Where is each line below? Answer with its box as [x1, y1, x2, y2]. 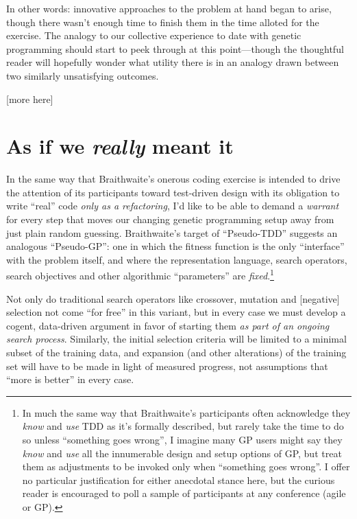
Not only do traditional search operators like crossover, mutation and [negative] [6, 291, 340, 305]
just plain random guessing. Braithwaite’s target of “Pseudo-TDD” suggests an [6, 225, 338, 240]
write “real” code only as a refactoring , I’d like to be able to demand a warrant [6, 198, 339, 213]
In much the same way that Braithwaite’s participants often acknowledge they [22, 405, 351, 419]
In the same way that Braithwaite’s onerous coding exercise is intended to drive [6, 172, 341, 186]
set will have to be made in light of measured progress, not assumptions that [6, 358, 328, 373]
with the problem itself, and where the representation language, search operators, [6, 252, 347, 266]
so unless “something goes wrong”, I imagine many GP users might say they [22, 432, 343, 447]
